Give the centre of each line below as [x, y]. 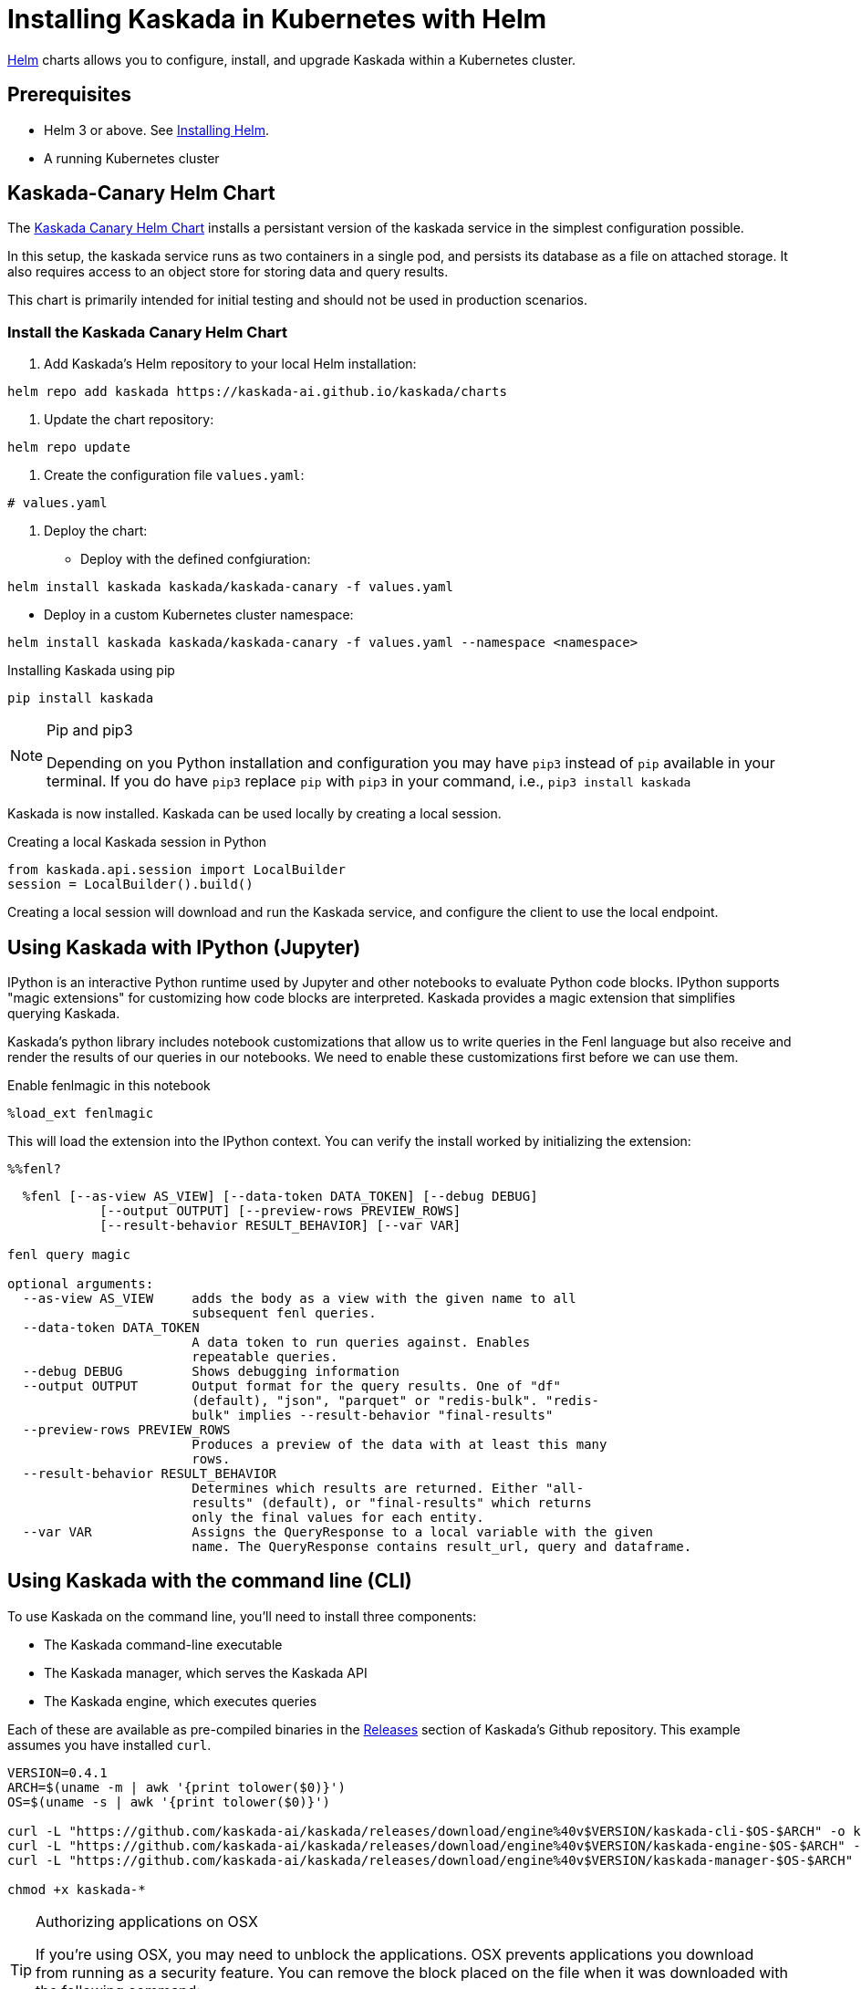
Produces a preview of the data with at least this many [399, 1445]
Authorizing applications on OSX [147, 1921]
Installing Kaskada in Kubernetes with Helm [277, 19]
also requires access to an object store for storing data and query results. [228, 272]
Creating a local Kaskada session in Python [137, 842]
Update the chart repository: [129, 420]
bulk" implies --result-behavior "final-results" [373, 1416]
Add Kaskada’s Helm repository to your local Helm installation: [230, 364]
